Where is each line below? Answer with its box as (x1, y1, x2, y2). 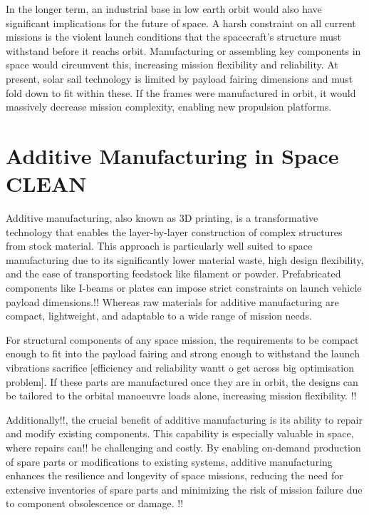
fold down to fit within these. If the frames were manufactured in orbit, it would (6, 85, 356, 100)
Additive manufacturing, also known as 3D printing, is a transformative (6, 210, 318, 225)
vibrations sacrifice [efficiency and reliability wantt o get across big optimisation (6, 360, 354, 374)
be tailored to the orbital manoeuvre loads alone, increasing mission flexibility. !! (6, 388, 357, 403)
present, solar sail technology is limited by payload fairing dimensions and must (6, 71, 353, 86)
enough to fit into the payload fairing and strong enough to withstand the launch (6, 346, 360, 361)
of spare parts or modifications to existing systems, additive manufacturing (6, 454, 333, 469)
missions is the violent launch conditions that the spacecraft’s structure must (6, 29, 341, 44)
